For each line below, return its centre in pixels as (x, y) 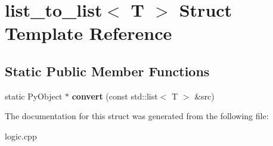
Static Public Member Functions (107, 71)
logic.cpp (21, 136)
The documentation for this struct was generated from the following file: (137, 116)
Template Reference (89, 33)
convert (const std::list (115, 96)
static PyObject (34, 96)
